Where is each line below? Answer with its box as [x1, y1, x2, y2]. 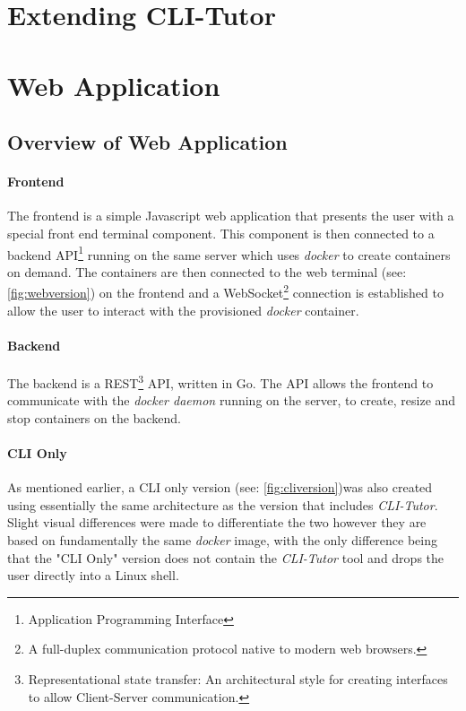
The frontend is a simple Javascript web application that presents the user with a [7, 206, 454, 225]
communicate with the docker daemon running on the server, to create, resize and [7, 391, 456, 410]
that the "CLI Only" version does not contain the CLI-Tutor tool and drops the [7, 548, 444, 567]
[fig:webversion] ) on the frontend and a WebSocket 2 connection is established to [7, 281, 444, 302]
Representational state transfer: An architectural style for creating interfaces [28, 669, 448, 688]
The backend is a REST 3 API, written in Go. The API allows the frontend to [7, 371, 434, 392]
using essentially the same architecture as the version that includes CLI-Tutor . [7, 495, 438, 514]
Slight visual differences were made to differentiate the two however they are [7, 513, 427, 532]
